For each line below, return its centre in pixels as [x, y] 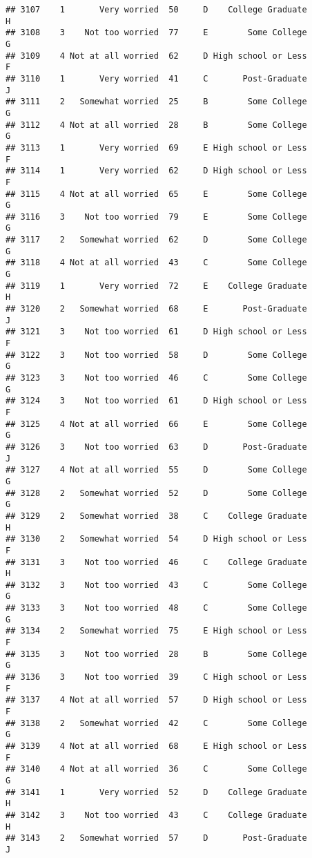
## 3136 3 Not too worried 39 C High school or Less [156, 677]
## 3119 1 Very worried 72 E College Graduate [156, 286]
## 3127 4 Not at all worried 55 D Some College [156, 470]
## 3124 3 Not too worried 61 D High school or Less [156, 401]
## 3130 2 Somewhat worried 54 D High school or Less [156, 539]
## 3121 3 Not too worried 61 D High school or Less [156, 332]
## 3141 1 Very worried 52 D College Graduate [156, 792]
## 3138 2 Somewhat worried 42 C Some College [156, 723]
